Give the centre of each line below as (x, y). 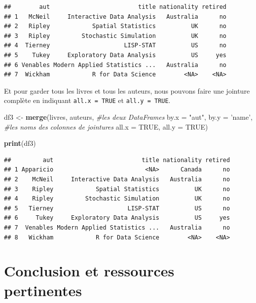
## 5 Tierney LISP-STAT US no (117, 208)
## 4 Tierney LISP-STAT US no (115, 46)
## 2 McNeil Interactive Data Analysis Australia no (117, 179)
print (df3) (20, 143)
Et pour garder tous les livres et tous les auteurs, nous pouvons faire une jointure (127, 90)
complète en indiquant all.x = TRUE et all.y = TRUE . (87, 100)
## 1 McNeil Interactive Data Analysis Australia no (115, 17)
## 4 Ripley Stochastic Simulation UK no (117, 199)
